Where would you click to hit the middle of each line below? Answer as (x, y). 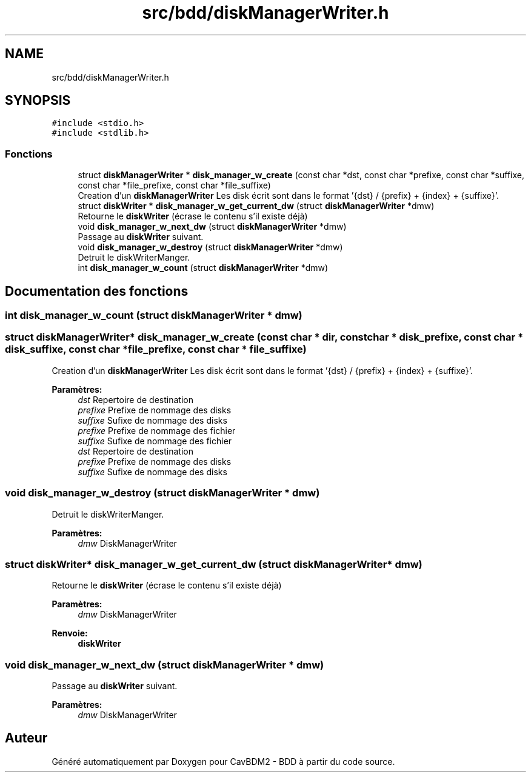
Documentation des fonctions (97, 291)
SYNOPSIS (38, 101)
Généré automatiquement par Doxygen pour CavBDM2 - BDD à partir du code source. (223, 761)
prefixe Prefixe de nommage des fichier (157, 430)
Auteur (26, 738)
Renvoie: (70, 633)
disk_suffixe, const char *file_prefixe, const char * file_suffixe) (156, 349)
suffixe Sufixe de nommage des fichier (155, 441)
